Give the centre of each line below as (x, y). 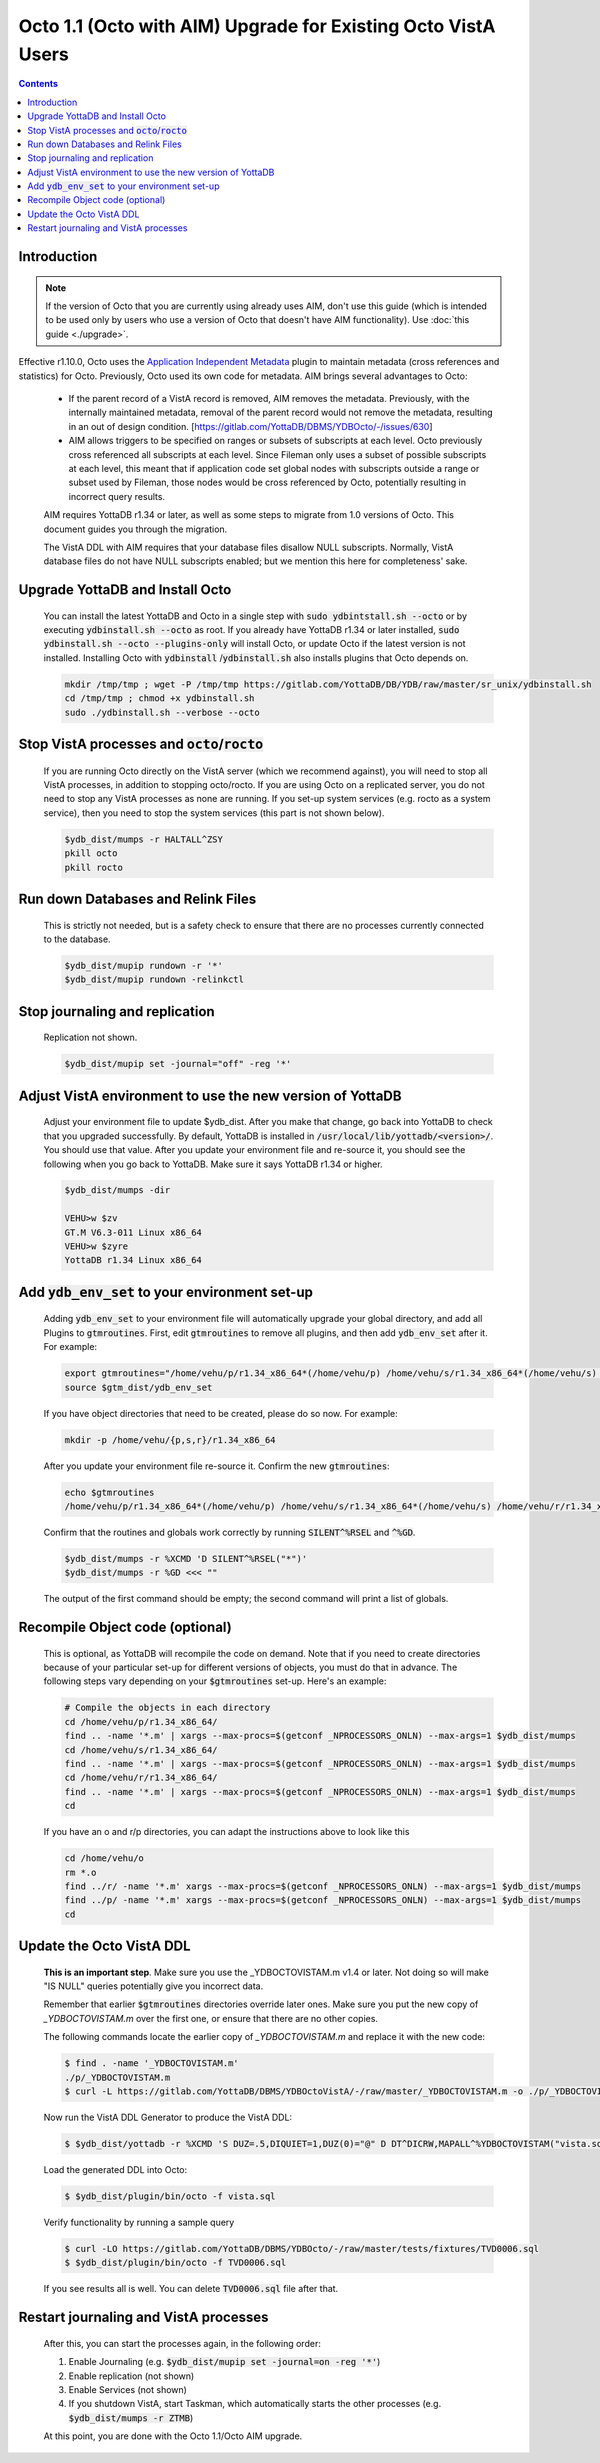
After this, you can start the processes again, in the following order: (182, 2343)
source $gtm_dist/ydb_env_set (138, 1387)
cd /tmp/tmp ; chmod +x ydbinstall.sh (159, 698)
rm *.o (80, 1872)
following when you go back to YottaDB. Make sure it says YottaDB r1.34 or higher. (213, 1164)
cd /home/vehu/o (104, 1858)
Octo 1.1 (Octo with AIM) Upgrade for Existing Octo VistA (257, 26)
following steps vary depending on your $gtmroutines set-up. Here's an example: (215, 1681)
